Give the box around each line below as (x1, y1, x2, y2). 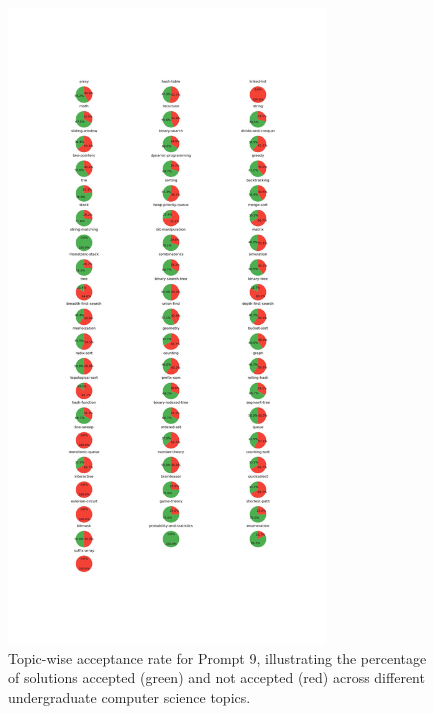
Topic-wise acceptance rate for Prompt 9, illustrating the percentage (8, 647, 427, 668)
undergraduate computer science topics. (8, 686, 251, 707)
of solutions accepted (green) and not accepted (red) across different (8, 667, 425, 688)
